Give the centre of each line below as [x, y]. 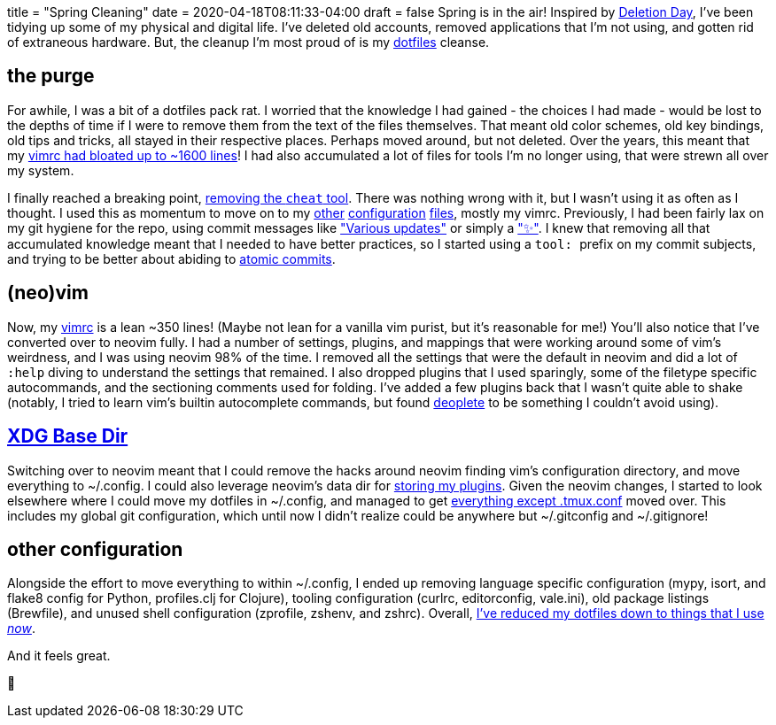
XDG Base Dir [68, 436]
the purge [51, 76]
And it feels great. [59, 656]
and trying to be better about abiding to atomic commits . [171, 258]
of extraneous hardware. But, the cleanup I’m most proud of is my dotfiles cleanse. [248, 42]
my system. [41, 170]
